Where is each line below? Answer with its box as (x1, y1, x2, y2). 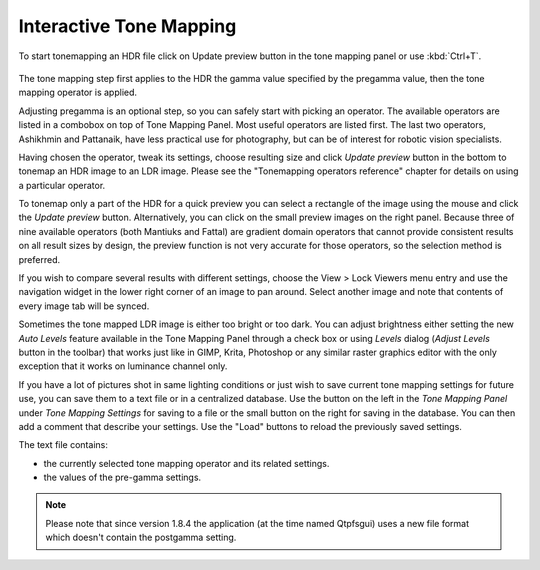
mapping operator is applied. (18, 86, 138, 99)
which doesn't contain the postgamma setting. (45, 531, 237, 544)
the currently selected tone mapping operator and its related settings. (43, 457, 330, 469)
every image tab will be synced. (18, 300, 150, 312)
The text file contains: (18, 439, 109, 451)
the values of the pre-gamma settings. (43, 471, 202, 484)
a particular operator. (18, 179, 106, 191)
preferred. (18, 253, 61, 265)
